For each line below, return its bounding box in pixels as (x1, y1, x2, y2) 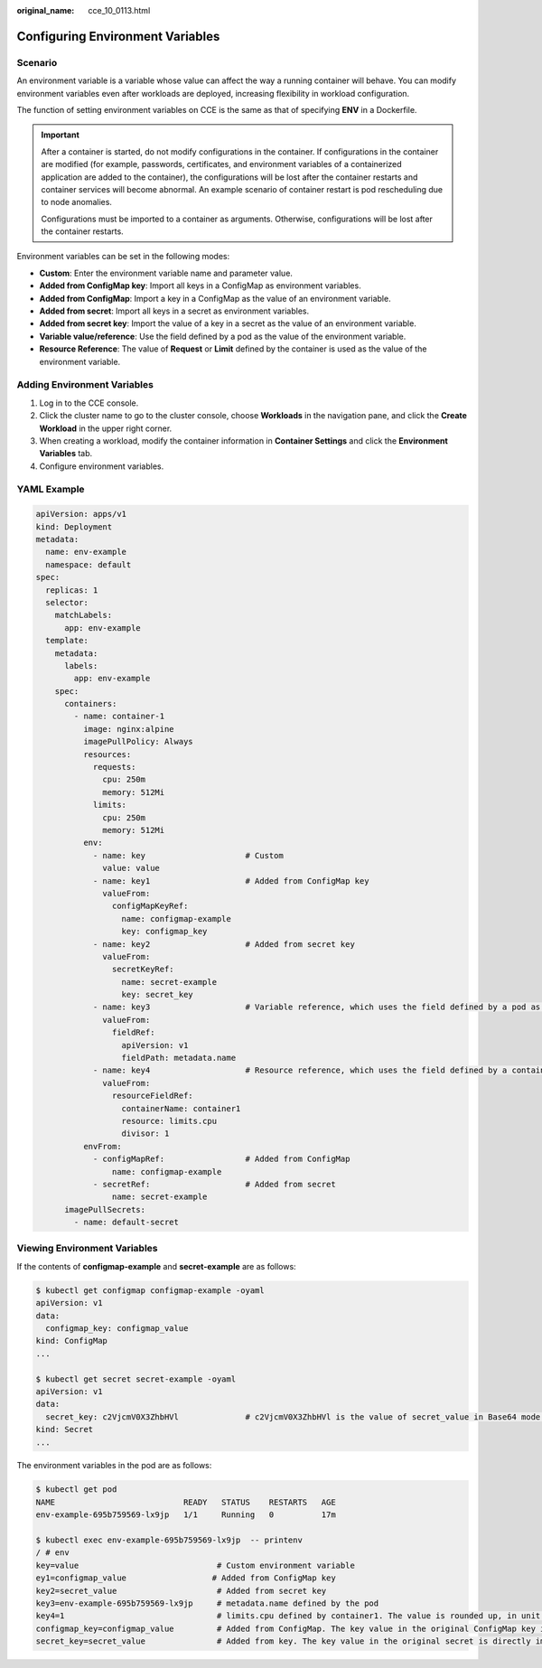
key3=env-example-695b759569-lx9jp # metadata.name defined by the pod (35, 1598, 379, 1608)
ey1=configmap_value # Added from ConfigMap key (35, 1573, 336, 1583)
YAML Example (16, 483, 85, 496)
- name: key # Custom (92, 850, 284, 860)
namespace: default (45, 559, 132, 569)
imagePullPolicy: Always (82, 736, 193, 747)
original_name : (16, 5, 75, 15)
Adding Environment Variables (16, 379, 154, 391)
